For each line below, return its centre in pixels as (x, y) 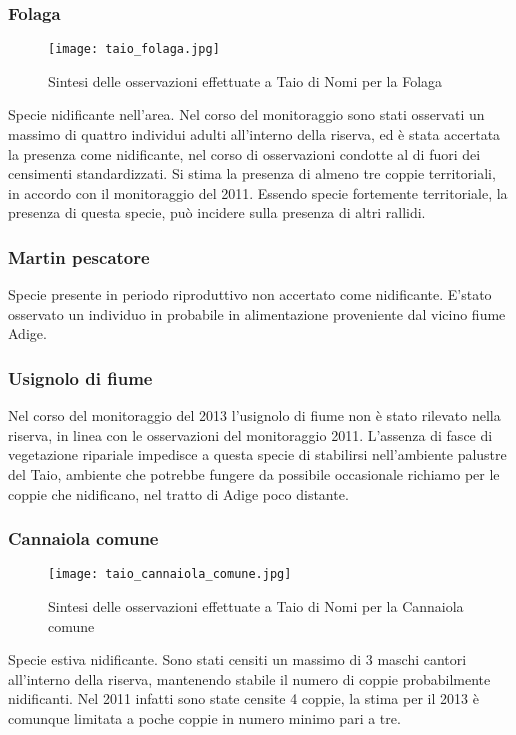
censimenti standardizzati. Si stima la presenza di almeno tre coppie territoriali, (252, 173)
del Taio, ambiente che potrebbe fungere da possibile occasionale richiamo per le (254, 474)
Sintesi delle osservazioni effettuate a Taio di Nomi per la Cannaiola (256, 606)
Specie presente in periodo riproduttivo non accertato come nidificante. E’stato (250, 294)
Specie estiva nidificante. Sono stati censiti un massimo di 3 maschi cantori (237, 659)
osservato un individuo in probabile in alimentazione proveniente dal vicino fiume (257, 313)
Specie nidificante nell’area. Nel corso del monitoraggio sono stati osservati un (246, 114)
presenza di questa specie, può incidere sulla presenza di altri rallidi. (217, 212)
